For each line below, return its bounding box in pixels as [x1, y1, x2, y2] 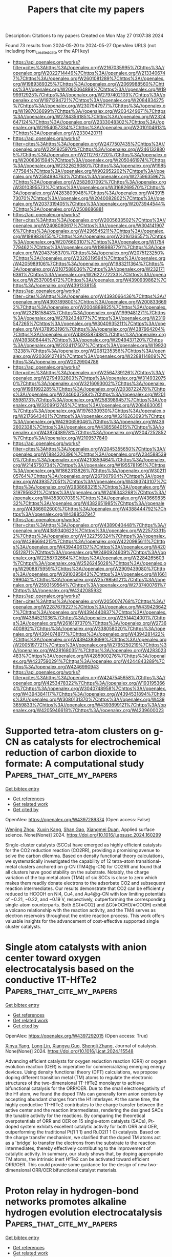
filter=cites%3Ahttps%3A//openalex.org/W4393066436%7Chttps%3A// [12, 293, 166, 299]
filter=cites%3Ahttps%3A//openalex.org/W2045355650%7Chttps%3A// [12, 445, 166, 452]
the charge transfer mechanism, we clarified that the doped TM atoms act [5, 1134, 161, 1140]
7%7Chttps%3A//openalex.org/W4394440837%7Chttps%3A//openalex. [12, 609, 167, 615]
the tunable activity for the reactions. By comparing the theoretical [5, 1112, 146, 1119]
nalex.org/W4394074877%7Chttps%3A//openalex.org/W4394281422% [12, 631, 165, 637]
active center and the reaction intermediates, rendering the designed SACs [5, 1107, 163, 1113]
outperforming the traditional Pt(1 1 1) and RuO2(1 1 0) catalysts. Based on [5, 1129, 160, 1135]
